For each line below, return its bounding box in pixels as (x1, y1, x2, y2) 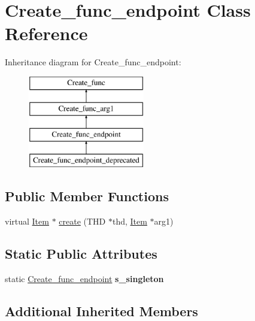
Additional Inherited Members (5, 301, 198, 320)
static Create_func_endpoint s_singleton (5, 272, 164, 284)
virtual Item (5, 214, 49, 227)
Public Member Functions (5, 187, 169, 205)
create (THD (59, 214, 106, 227)
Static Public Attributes (5, 244, 157, 262)
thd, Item (112, 214, 147, 227)
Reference (5, 21, 88, 46)
